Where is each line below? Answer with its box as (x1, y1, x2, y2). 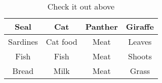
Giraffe (126, 21, 154, 32)
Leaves (128, 36, 152, 47)
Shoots (128, 50, 152, 62)
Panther (85, 21, 118, 32)
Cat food (46, 36, 77, 47)
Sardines (8, 36, 38, 47)
